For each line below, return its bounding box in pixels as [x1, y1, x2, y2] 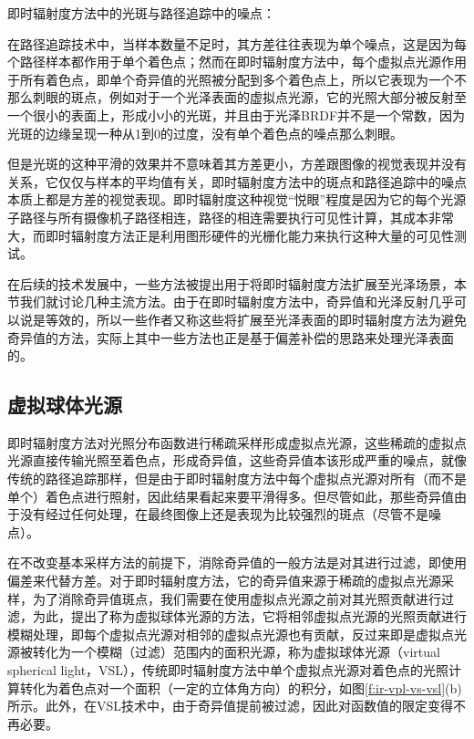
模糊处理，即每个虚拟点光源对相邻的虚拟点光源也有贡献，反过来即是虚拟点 [7, 624, 454, 643]
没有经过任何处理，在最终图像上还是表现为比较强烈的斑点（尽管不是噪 [19, 505, 441, 524]
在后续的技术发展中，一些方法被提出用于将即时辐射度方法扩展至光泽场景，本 [7, 274, 467, 293]
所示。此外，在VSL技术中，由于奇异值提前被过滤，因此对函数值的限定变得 [7, 696, 454, 715]
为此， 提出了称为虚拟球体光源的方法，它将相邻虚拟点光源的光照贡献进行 [32, 607, 467, 626]
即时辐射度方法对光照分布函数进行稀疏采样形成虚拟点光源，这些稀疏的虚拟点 [7, 432, 467, 452]
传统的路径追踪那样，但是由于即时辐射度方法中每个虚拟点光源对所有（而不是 [7, 469, 467, 488]
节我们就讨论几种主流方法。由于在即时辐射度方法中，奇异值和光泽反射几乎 [7, 292, 454, 311]
